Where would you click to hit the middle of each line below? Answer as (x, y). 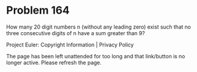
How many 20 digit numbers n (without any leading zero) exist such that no (98, 27)
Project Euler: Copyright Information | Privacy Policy (70, 45)
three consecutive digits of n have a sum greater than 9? (76, 33)
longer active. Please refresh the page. (54, 62)
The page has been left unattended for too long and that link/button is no (96, 56)
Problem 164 (38, 10)
